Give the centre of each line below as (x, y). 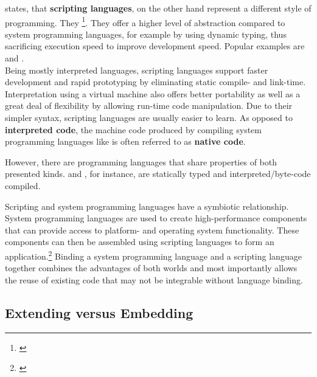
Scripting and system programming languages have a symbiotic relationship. (147, 206)
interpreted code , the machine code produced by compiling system (133, 129)
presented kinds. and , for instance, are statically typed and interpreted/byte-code (158, 174)
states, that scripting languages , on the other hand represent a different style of (158, 8)
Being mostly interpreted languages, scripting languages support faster (137, 70)
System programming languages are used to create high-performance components (156, 218)
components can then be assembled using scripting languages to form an (140, 242)
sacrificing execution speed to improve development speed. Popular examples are (155, 46)
